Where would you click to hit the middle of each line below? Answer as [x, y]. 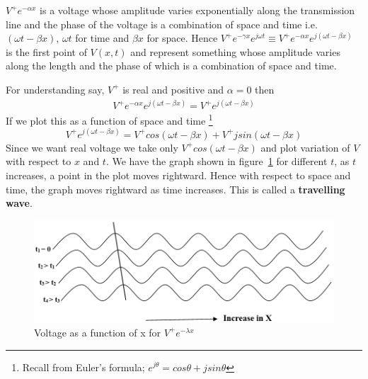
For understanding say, [55, 89]
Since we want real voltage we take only [92, 147]
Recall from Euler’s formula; [84, 367]
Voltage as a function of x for [98, 332]
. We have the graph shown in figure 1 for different [217, 161]
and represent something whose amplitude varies [235, 51]
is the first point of [46, 51]
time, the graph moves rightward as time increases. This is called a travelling [176, 189]
